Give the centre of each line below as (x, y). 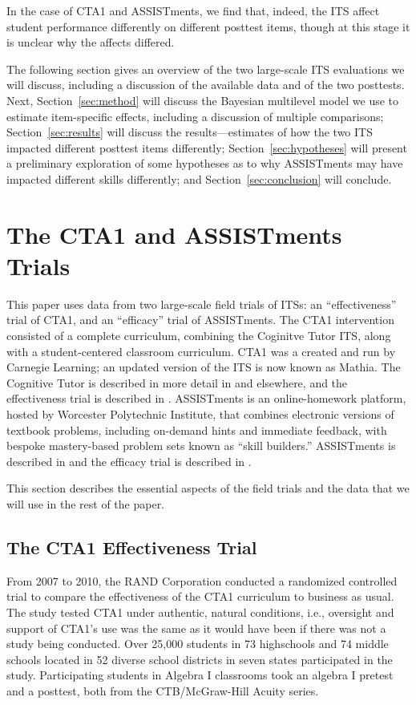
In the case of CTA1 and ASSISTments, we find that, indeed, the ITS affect (193, 10)
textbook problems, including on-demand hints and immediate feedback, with (197, 429)
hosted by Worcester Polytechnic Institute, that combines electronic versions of (200, 414)
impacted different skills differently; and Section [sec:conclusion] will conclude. (199, 178)
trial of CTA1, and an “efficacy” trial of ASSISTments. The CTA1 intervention (200, 320)
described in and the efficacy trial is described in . (129, 461)
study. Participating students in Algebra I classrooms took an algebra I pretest (200, 675)
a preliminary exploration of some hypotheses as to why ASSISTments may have (205, 163)
